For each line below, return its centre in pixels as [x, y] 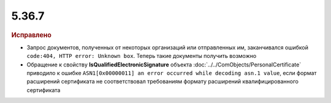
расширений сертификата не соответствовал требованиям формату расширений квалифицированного [162, 82]
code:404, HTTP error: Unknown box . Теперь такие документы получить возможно [142, 56]
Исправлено [31, 35]
